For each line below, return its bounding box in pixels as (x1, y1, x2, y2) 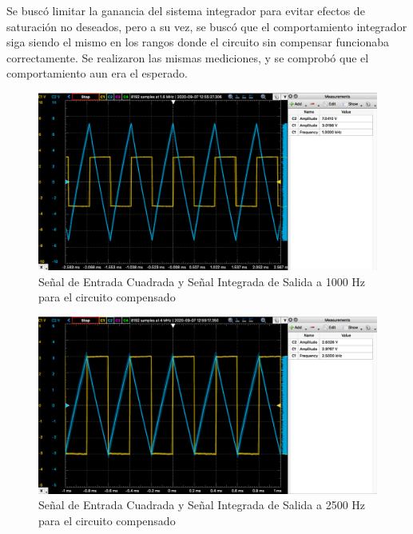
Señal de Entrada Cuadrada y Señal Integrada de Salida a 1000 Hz (38, 273, 366, 289)
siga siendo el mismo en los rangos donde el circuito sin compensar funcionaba (6, 34, 389, 50)
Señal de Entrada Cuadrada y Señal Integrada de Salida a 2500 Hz (38, 496, 366, 513)
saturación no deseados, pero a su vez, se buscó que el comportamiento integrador (6, 18, 407, 34)
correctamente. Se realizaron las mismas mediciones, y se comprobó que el (6, 49, 369, 66)
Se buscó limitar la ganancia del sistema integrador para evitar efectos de (6, 2, 365, 18)
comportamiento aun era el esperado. (6, 65, 188, 82)
